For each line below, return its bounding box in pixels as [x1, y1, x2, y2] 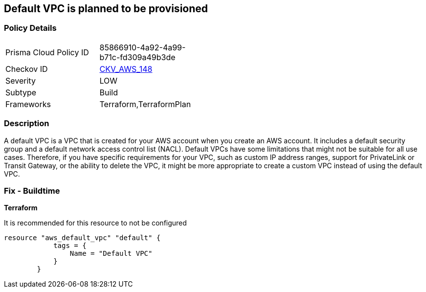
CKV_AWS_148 [99, 64, 153, 74]
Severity [5, 75, 36, 86]
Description [4, 118, 49, 129]
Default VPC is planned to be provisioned [4, 2, 208, 15]
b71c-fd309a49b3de [99, 52, 176, 62]
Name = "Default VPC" [69, 249, 153, 258]
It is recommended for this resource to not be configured [4, 219, 187, 227]
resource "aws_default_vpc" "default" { [4, 234, 161, 242]
